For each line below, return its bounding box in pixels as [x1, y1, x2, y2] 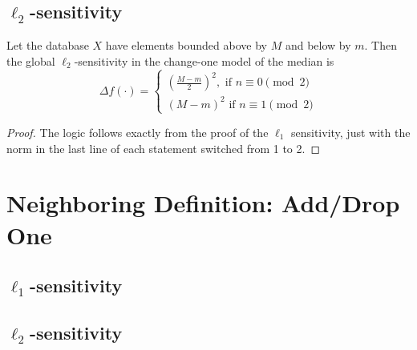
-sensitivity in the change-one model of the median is [74, 52, 334, 69]
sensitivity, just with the [290, 123, 411, 140]
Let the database [6, 37, 89, 54]
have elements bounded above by [105, 37, 267, 54]
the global [6, 52, 55, 69]
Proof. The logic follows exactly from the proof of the [6, 123, 269, 140]
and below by [285, 37, 351, 54]
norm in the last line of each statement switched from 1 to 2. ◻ [6, 139, 321, 156]
